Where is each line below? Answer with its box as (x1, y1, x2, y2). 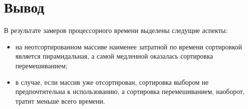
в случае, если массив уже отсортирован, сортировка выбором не (15, 77, 209, 87)
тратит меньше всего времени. (15, 95, 105, 106)
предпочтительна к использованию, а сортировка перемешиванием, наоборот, (15, 86, 245, 96)
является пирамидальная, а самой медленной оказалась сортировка (15, 51, 213, 61)
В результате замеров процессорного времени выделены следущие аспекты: (4, 25, 228, 35)
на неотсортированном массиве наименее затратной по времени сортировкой (15, 41, 242, 51)
